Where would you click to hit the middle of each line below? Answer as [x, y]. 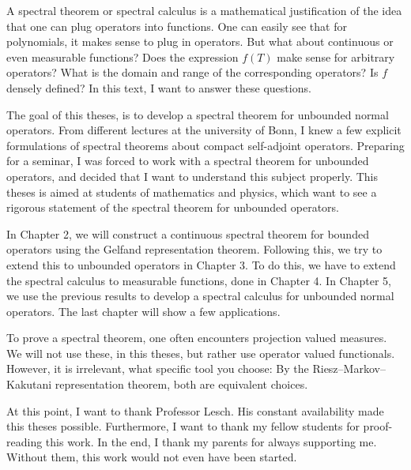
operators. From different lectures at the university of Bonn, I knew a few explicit [204, 130]
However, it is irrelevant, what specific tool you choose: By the [158, 368]
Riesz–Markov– [349, 368]
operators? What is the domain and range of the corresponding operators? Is [192, 72]
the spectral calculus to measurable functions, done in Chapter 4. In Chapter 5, [199, 280]
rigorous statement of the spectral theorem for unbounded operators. [173, 207]
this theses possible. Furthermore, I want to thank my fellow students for [183, 426]
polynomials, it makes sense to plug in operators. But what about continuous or [200, 41]
